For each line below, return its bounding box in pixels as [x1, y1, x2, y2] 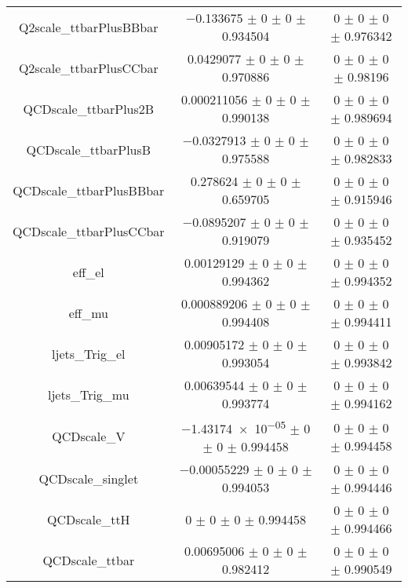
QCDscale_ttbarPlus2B [23, 99, 155, 118]
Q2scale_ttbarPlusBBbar [19, 17, 158, 36]
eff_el [72, 262, 104, 281]
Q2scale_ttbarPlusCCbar [18, 58, 158, 77]
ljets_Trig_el [52, 344, 126, 363]
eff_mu [68, 303, 108, 322]
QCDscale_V [52, 427, 126, 446]
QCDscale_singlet [38, 469, 139, 488]
